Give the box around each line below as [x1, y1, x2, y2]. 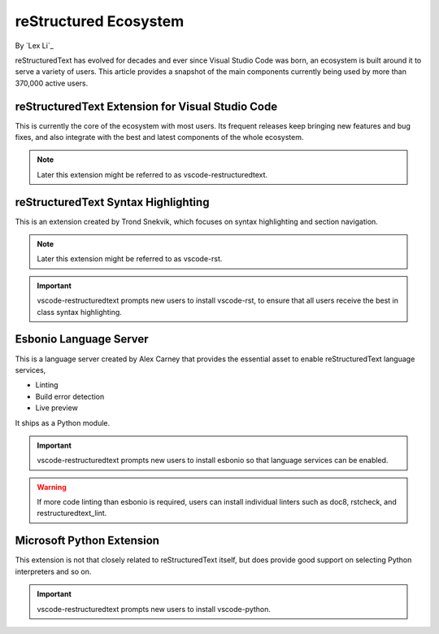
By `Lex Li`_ [15, 41, 54, 50]
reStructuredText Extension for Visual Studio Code [15, 99, 278, 113]
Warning [37, 482, 67, 492]
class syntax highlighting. [37, 307, 122, 317]
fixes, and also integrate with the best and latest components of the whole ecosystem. [15, 133, 304, 142]
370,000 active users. [15, 78, 89, 88]
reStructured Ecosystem [15, 12, 185, 30]
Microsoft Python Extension [15, 534, 160, 548]
